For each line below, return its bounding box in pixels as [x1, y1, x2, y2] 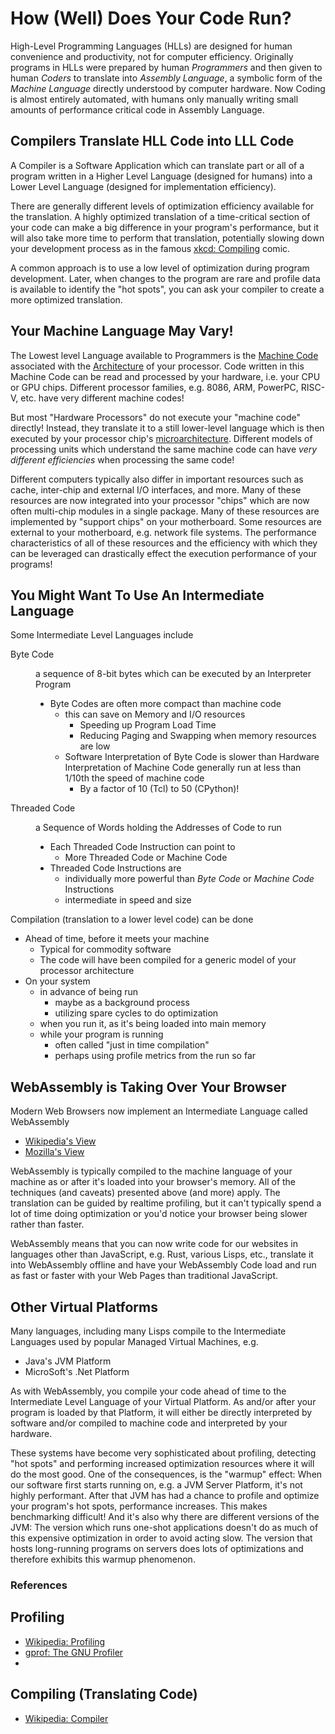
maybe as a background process [54, 997, 190, 1009]
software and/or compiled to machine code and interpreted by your [10, 1417, 288, 1429]
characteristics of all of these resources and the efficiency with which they [10, 537, 318, 549]
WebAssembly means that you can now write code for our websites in [10, 1238, 298, 1250]
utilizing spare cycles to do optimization [54, 1007, 219, 1019]
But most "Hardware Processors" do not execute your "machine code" [10, 411, 302, 423]
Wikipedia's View [24, 1135, 97, 1147]
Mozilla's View [24, 1146, 85, 1158]
